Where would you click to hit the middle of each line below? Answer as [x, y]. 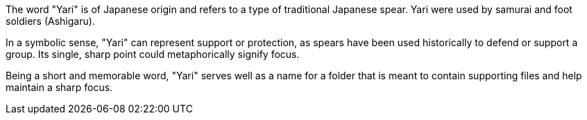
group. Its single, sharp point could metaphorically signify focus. [153, 54]
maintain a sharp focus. [59, 87]
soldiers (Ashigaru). [50, 21]
